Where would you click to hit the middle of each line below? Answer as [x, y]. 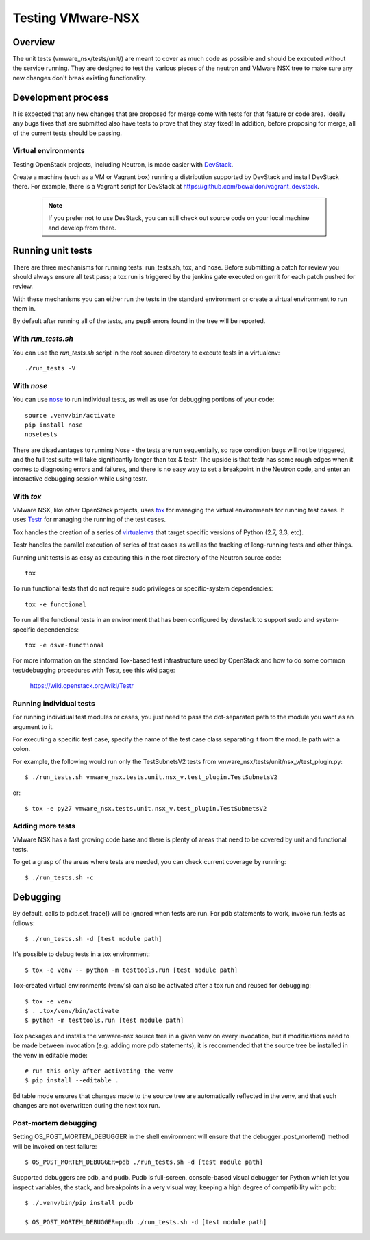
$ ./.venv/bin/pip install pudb [79, 1203]
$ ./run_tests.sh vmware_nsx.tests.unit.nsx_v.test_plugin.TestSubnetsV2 [151, 777]
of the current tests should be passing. [67, 133]
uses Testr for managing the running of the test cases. [89, 520]
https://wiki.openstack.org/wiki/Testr [82, 686]
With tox [27, 496]
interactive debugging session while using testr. [80, 478]
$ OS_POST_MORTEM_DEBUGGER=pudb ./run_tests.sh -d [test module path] [146, 1222]
